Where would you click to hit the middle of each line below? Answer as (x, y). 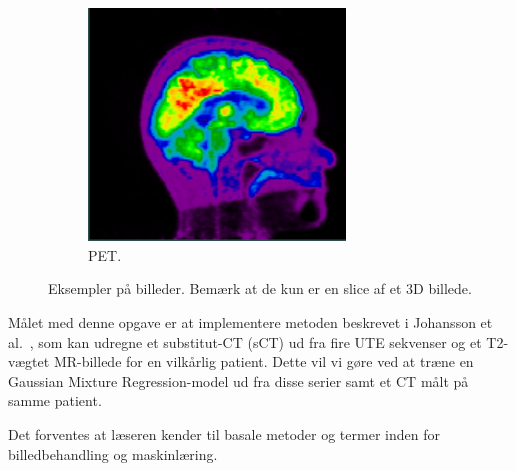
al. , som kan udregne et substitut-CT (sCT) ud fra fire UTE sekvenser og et (245, 341)
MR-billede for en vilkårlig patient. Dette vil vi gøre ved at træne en (263, 361)
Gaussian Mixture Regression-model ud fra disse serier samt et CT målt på (238, 380)
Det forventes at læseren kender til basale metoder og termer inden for (224, 434)
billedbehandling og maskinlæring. (113, 453)
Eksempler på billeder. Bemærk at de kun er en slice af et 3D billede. (260, 288)
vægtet (29, 361)
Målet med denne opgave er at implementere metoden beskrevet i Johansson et (250, 322)
